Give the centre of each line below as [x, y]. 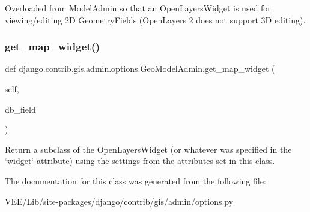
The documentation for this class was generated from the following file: [135, 181]
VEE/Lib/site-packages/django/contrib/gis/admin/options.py [119, 201]
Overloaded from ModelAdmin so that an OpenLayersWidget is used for [138, 8]
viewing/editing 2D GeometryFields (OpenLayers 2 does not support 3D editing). [155, 19]
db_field [20, 109]
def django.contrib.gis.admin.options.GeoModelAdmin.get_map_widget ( [140, 69]
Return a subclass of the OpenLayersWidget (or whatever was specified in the [148, 149]
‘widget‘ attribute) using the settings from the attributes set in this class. [140, 161]
